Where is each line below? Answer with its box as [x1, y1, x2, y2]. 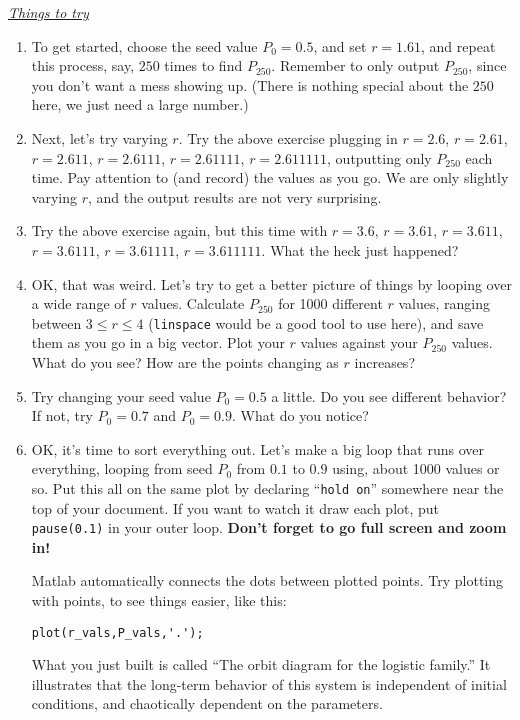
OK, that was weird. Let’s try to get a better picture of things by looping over [31, 273, 512, 294]
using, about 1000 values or [332, 458, 500, 479]
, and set [313, 35, 367, 56]
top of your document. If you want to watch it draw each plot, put [31, 497, 440, 518]
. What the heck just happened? [261, 239, 459, 260]
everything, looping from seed [31, 458, 213, 479]
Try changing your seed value [31, 385, 211, 406]
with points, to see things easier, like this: [31, 590, 287, 611]
